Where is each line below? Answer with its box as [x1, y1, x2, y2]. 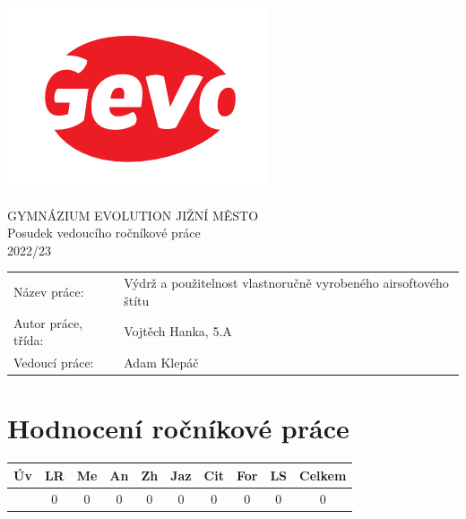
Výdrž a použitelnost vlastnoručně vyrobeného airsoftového [124, 273, 449, 292]
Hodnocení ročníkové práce [7, 410, 349, 446]
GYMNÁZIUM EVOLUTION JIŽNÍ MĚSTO [7, 205, 259, 224]
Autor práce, [13, 313, 83, 332]
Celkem [299, 465, 347, 484]
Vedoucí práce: [13, 353, 94, 371]
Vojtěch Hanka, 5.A [124, 322, 232, 341]
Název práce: [13, 281, 84, 300]
